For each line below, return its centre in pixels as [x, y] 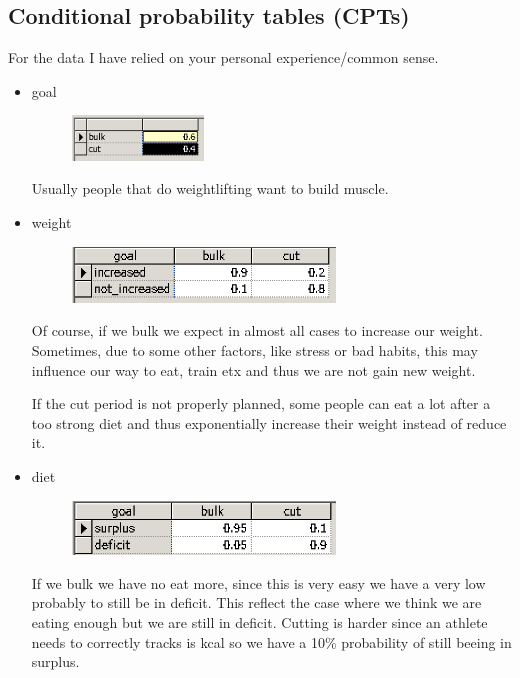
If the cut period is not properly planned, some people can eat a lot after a [261, 403]
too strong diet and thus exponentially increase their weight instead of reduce [269, 422]
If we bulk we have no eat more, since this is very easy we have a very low [258, 582]
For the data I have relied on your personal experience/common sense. [223, 57]
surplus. [55, 661]
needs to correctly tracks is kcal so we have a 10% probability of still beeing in [271, 641]
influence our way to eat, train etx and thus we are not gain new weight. [253, 369]
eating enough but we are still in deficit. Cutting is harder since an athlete [259, 622]
